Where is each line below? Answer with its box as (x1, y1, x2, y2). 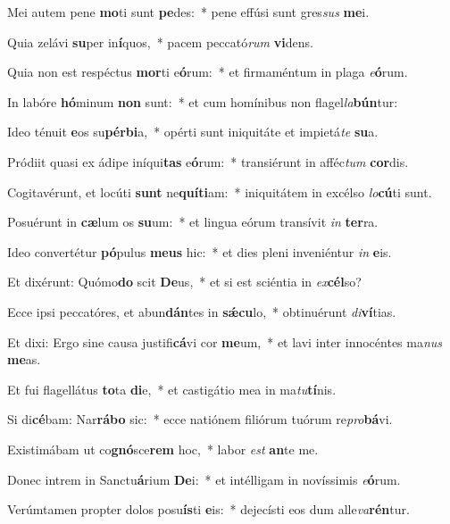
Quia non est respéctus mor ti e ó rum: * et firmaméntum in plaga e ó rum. (7, 62, 408, 81)
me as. (7, 350, 41, 369)
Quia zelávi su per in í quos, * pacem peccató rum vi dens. (7, 32, 313, 51)
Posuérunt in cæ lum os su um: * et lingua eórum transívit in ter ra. (7, 212, 379, 231)
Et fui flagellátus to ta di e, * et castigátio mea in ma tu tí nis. (7, 379, 337, 398)
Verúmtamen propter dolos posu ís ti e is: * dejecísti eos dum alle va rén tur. (7, 500, 410, 519)
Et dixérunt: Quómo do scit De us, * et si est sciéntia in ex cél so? (7, 272, 362, 291)
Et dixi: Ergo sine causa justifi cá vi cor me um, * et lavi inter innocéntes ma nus (7, 332, 443, 351)
